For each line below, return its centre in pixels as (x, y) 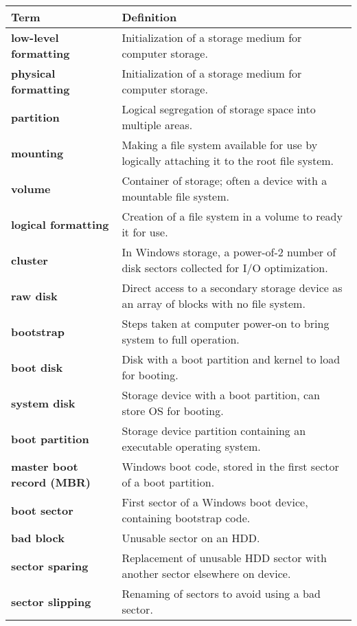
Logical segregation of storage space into (219, 109)
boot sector (42, 510)
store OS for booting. (173, 411)
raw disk (34, 295)
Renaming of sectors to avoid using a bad (221, 593)
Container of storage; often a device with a (224, 180)
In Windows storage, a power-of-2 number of (229, 252)
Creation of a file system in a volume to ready (232, 216)
